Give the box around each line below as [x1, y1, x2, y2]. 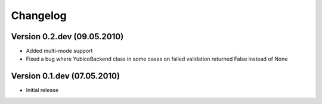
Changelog [11, 9, 67, 22]
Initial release [26, 87, 59, 94]
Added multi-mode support [26, 48, 93, 55]
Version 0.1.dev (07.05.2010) [11, 71, 120, 81]
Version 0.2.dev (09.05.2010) [11, 31, 124, 42]
